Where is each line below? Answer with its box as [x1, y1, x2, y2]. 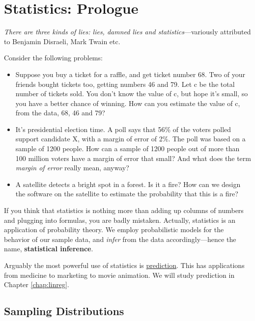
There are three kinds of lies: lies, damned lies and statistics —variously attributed [4, 27, 251, 37]
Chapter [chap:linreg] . [4, 279, 69, 290]
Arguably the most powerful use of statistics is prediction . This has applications [4, 260, 245, 270]
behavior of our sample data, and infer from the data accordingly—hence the [4, 234, 236, 244]
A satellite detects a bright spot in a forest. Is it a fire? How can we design [15, 179, 241, 189]
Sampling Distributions [4, 303, 124, 319]
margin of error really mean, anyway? [15, 162, 129, 173]
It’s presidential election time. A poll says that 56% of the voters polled [15, 124, 231, 134]
